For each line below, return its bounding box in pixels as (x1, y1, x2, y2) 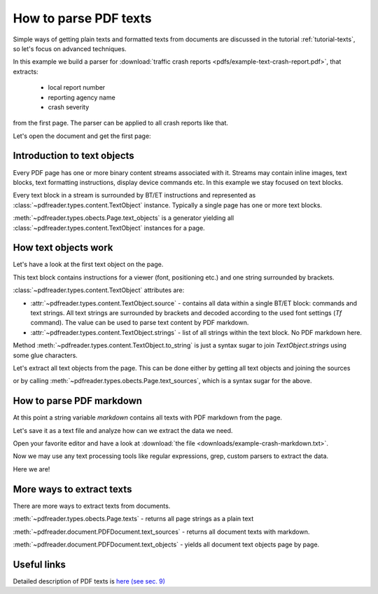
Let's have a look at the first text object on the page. (13, 260, 164, 269)
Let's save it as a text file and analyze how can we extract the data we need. (13, 426, 233, 434)
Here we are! (13, 464, 50, 473)
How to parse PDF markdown (13, 395, 143, 407)
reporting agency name (48, 93, 115, 102)
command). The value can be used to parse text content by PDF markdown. (30, 319, 249, 327)
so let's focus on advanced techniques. (13, 44, 127, 53)
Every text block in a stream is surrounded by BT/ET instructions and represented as (13, 191, 256, 200)
